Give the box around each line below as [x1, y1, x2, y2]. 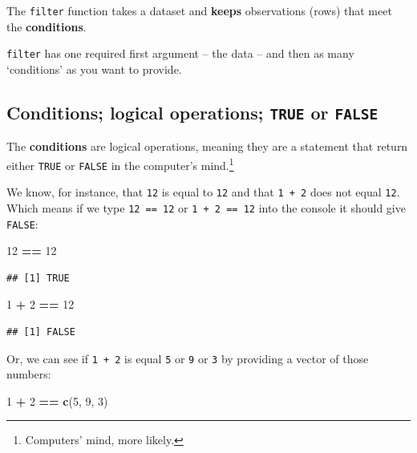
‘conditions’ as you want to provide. [6, 60, 182, 77]
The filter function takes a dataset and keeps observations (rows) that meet [6, 2, 392, 18]
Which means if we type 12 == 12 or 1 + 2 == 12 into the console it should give [6, 199, 406, 216]
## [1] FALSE [6, 326, 75, 338]
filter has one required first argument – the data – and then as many [6, 45, 354, 62]
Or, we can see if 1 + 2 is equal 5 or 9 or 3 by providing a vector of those [6, 350, 369, 366]
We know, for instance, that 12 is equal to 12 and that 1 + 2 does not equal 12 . [6, 184, 400, 200]
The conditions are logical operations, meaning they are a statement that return [6, 138, 408, 155]
